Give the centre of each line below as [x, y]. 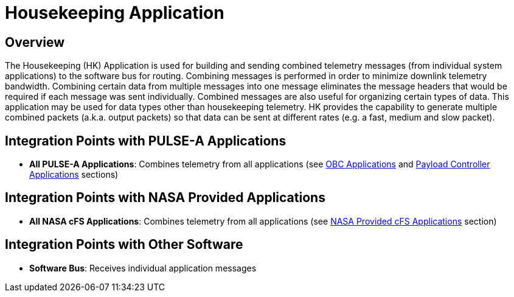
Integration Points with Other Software [124, 245]
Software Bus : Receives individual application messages [143, 268]
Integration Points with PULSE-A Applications [146, 141]
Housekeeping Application [115, 13]
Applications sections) [74, 175]
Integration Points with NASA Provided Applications [165, 198]
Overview [35, 42]
